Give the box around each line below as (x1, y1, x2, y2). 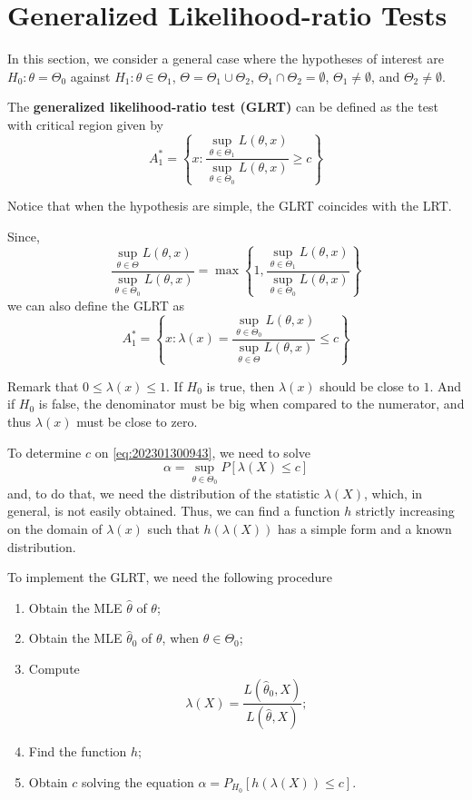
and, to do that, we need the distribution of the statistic (7, 483, 320, 502)
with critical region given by (7, 114, 163, 133)
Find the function (28, 742, 127, 761)
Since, (7, 227, 40, 246)
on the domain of (7, 519, 103, 538)
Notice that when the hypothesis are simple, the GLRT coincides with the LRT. (7, 196, 452, 215)
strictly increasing (356, 501, 455, 520)
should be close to (320, 376, 419, 395)
